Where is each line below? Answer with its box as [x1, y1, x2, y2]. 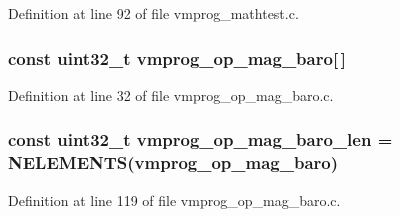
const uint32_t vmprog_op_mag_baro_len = [8, 127, 393, 152]
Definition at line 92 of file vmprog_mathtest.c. [8, 3, 299, 23]
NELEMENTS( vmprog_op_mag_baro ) [8, 150, 339, 175]
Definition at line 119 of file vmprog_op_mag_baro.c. [8, 189, 341, 210]
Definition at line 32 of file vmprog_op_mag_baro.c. [8, 84, 334, 105]
